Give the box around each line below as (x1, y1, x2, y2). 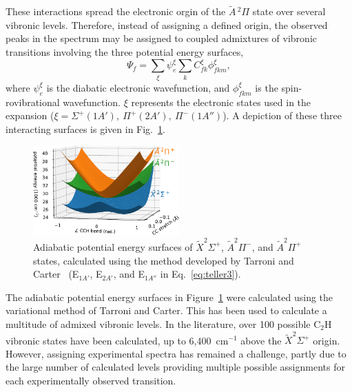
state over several (252, 4, 326, 19)
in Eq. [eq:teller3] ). (160, 267, 241, 281)
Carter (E (33, 267, 79, 281)
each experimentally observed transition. (6, 373, 176, 388)
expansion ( (6, 108, 54, 123)
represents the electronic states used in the (131, 94, 311, 109)
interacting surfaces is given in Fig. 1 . (6, 121, 165, 136)
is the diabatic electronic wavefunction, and (46, 80, 230, 94)
